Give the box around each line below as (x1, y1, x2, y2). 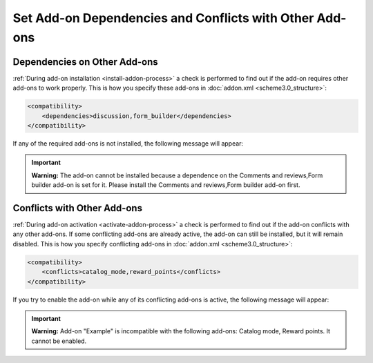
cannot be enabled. (31, 337, 87, 345)
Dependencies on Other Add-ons (12, 56, 158, 68)
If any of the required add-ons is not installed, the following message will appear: (12, 139, 244, 148)
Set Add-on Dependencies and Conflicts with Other (12, 10, 314, 26)
